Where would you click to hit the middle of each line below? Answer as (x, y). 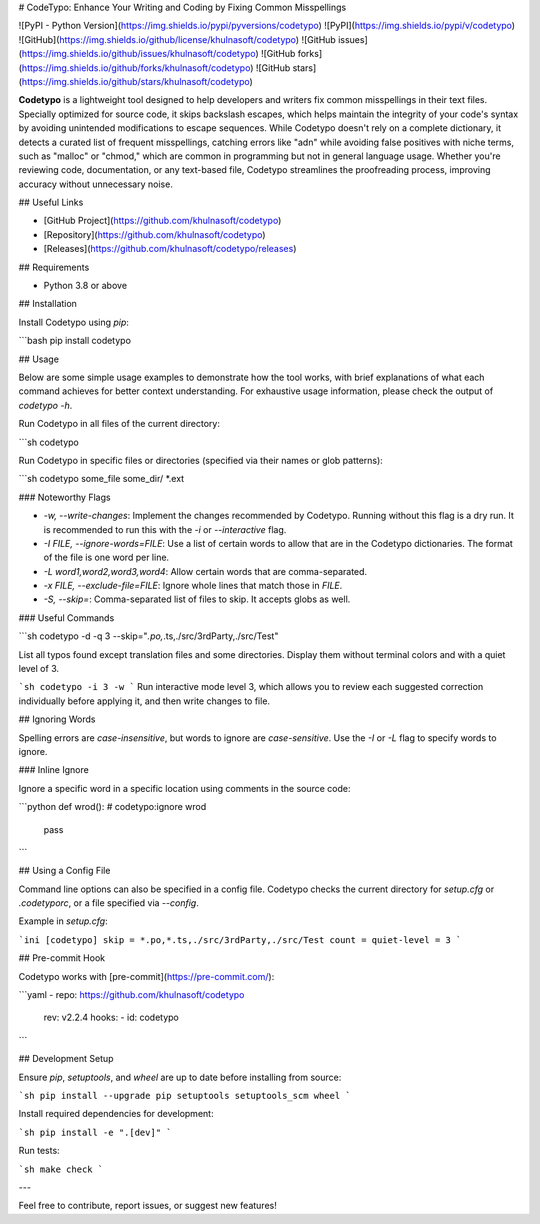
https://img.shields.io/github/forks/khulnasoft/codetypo (136, 67)
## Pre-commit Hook (61, 958)
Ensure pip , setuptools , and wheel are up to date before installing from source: (180, 1077)
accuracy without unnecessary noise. (96, 184)
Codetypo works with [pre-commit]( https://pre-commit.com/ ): (146, 976)
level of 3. (39, 669)
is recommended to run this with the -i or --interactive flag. (165, 529)
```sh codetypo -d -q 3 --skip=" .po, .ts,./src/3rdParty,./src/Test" (148, 636)
